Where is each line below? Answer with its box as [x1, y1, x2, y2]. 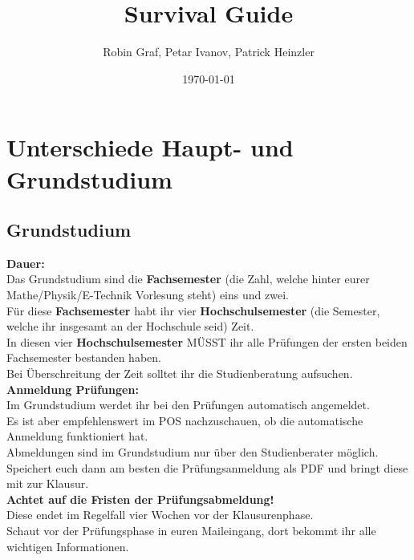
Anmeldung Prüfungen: [6, 380, 139, 397]
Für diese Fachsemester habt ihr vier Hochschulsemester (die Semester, [6, 302, 380, 319]
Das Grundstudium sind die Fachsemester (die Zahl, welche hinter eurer [6, 270, 370, 287]
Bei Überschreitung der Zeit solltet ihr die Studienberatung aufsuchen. [6, 365, 353, 382]
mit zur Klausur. [6, 475, 89, 492]
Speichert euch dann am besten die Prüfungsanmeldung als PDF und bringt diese [6, 459, 408, 476]
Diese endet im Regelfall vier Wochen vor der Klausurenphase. [6, 506, 314, 523]
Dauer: [6, 254, 45, 271]
